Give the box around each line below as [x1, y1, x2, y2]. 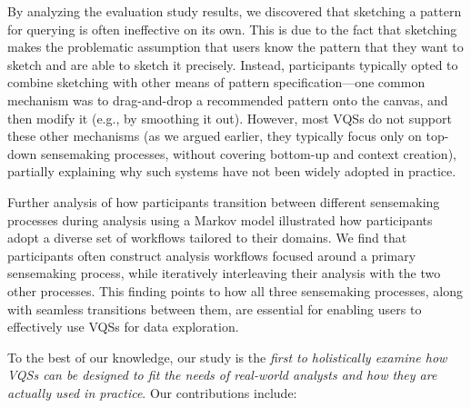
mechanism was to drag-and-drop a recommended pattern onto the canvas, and [7, 90, 448, 109]
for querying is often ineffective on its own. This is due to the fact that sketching [7, 19, 457, 38]
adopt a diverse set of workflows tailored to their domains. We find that [7, 228, 407, 247]
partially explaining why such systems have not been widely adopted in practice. [7, 162, 456, 181]
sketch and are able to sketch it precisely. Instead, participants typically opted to [7, 55, 458, 74]
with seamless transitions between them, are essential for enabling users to [7, 299, 422, 318]
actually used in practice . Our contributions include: [7, 383, 297, 402]
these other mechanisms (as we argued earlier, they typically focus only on [7, 126, 422, 145]
